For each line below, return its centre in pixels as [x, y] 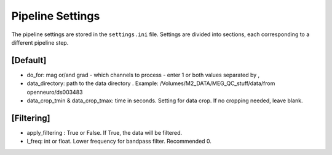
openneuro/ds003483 [55, 92]
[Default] [29, 60]
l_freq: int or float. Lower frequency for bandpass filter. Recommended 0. [119, 142]
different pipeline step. [40, 42]
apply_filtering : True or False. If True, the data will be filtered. [105, 132]
